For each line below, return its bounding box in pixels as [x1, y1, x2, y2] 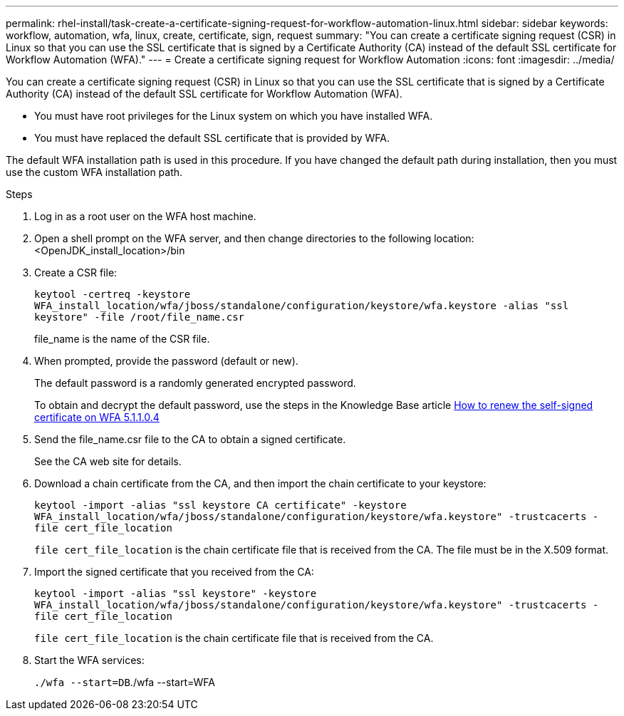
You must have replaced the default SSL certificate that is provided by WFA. [34, 132, 390, 144]
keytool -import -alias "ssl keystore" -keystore [34, 588, 317, 599]
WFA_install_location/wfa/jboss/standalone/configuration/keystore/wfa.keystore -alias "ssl [34, 300, 569, 311]
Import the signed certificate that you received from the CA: [34, 566, 314, 578]
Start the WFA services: [34, 654, 145, 666]
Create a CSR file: [34, 266, 118, 279]
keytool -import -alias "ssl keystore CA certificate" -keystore [34, 499, 407, 511]
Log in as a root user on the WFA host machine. [34, 210, 256, 222]
